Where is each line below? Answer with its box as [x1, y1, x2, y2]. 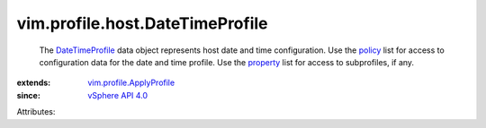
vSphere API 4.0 [87, 90, 148, 100]
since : [16, 90, 40, 100]
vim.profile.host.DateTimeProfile [16, 13, 269, 33]
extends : [16, 77, 51, 89]
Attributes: [16, 107, 56, 117]
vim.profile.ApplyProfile [87, 77, 175, 89]
